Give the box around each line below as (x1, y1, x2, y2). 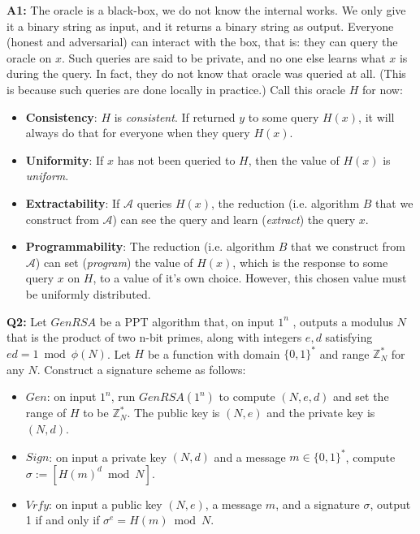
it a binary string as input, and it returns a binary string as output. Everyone (6, 17, 394, 34)
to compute (219, 388, 275, 405)
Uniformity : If (25, 151, 104, 168)
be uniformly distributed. (25, 285, 151, 302)
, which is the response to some (232, 253, 388, 270)
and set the (333, 388, 389, 405)
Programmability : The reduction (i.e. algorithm (25, 238, 275, 255)
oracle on (6, 49, 52, 66)
